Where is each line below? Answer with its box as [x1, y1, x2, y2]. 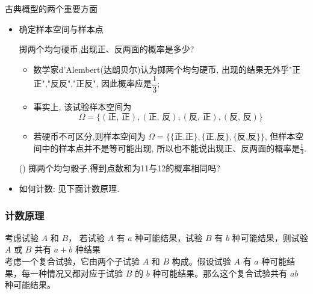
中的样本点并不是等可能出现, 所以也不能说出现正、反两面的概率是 [42, 141, 300, 154]
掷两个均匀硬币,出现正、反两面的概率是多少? [19, 43, 194, 55]
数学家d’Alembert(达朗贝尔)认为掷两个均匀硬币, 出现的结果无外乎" [33, 63, 293, 75]
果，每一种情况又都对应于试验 [5, 266, 123, 279]
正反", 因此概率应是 [76, 77, 152, 90]
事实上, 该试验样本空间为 [33, 100, 132, 113]
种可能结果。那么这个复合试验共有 [152, 266, 288, 279]
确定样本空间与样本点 [19, 22, 104, 35]
